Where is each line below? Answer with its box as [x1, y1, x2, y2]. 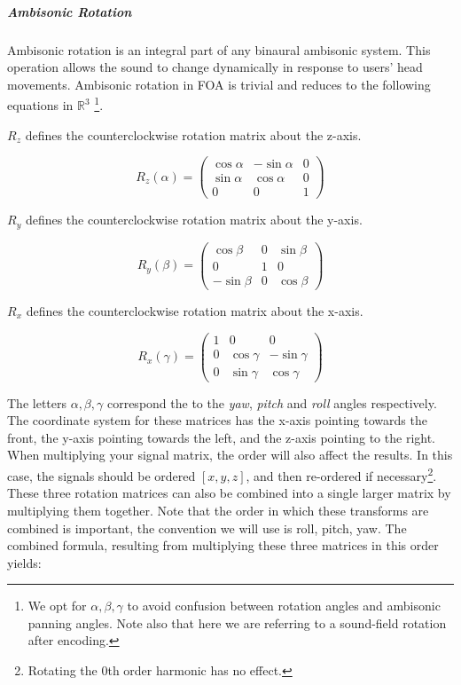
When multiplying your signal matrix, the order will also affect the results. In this [7, 445, 453, 464]
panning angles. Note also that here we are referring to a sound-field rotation [27, 613, 447, 632]
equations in [7, 96, 74, 114]
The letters [7, 393, 66, 412]
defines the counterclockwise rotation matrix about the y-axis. [25, 210, 363, 229]
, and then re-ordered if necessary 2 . [246, 464, 437, 484]
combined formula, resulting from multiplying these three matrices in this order [7, 536, 439, 555]
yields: [7, 553, 42, 571]
